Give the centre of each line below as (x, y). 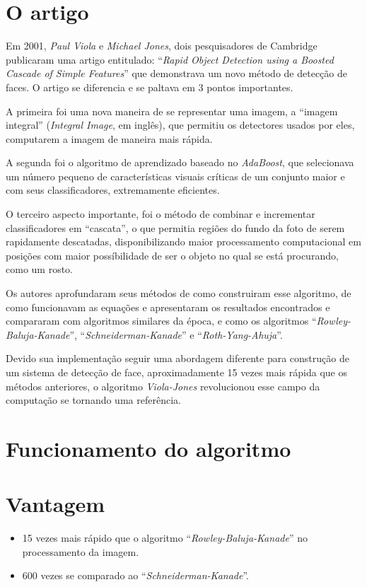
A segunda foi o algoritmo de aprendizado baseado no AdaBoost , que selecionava (180, 162)
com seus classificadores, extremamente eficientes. (113, 190)
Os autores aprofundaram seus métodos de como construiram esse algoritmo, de (179, 293)
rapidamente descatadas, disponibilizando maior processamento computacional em (183, 242)
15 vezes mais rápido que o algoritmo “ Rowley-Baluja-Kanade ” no (165, 538)
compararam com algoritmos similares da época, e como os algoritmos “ (161, 321)
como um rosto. (39, 269)
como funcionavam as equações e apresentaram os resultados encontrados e (168, 307)
